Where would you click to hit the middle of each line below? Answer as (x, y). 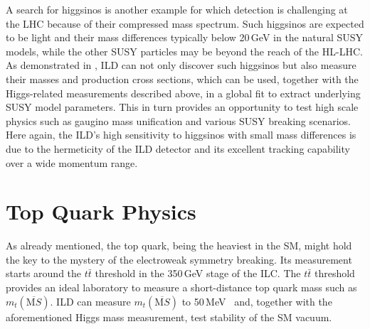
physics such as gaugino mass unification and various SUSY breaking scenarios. (178, 120)
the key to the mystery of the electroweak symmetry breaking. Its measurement (179, 259)
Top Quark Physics (101, 211)
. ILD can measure (90, 301)
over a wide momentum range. (72, 162)
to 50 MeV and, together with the (257, 301)
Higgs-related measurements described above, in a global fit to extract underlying (183, 93)
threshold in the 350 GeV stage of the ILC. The (198, 273)
